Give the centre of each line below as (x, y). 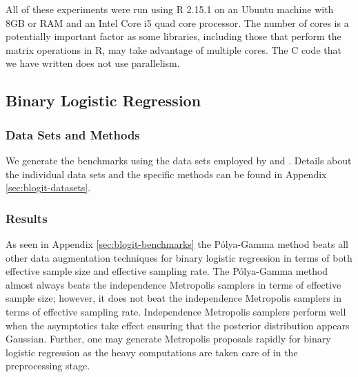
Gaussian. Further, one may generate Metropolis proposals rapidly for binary (168, 339)
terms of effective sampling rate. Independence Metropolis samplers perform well (176, 311)
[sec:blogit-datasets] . (48, 187)
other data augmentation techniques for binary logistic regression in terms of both (179, 257)
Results (27, 218)
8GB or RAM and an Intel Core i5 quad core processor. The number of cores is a (177, 22)
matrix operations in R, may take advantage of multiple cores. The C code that (173, 49)
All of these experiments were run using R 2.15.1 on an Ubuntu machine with (170, 9)
